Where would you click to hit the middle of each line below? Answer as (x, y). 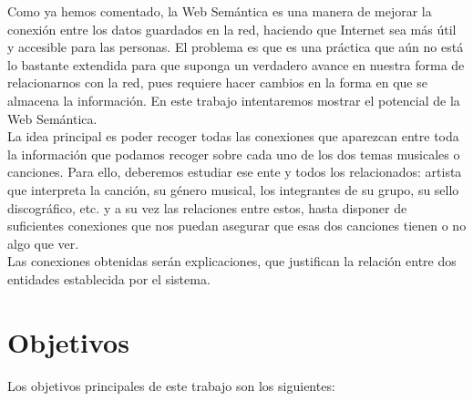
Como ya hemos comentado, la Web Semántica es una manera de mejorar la (220, 11)
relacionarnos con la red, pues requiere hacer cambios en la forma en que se (217, 82)
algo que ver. (43, 243)
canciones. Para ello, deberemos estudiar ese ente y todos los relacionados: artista (235, 172)
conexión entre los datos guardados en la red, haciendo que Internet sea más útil (232, 29)
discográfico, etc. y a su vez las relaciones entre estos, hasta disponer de (207, 207)
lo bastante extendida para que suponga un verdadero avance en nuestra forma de (236, 64)
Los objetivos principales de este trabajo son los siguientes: (171, 385)
